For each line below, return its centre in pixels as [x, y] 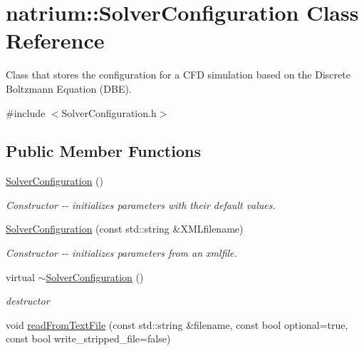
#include [26, 112]
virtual [20, 276]
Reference [55, 40]
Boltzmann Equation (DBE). [69, 88]
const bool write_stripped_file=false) [88, 339]
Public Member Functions [103, 151]
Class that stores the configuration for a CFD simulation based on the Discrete [178, 75]
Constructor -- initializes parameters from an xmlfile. [121, 253]
